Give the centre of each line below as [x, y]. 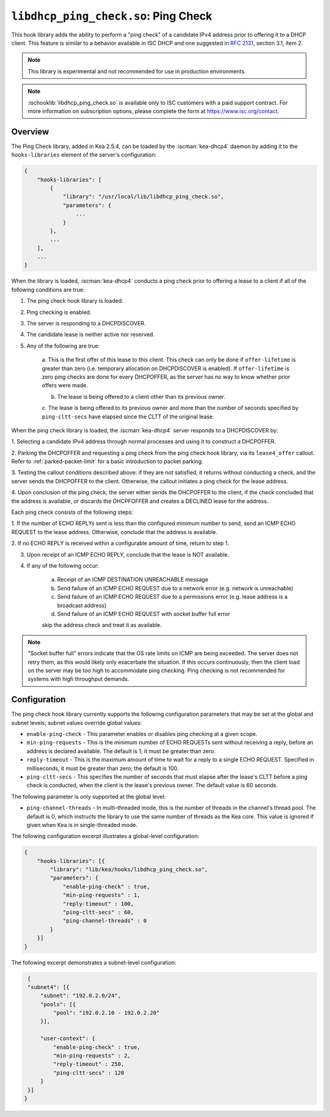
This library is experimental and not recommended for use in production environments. [137, 71]
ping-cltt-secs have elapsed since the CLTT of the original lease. [128, 417]
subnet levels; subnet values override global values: [77, 722]
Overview [30, 132]
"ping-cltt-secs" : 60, [98, 912]
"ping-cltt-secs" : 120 [89, 1073]
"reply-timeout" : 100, [98, 904]
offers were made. [65, 385]
